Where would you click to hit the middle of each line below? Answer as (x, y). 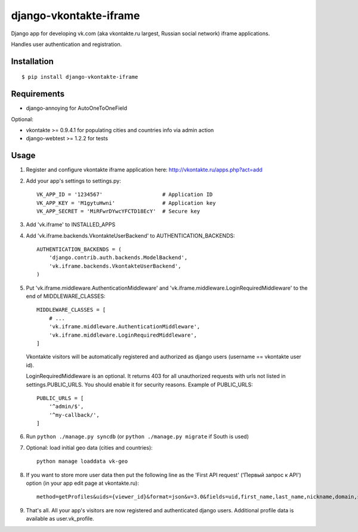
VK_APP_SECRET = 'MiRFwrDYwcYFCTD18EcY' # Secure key (118, 211)
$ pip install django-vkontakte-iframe (80, 77)
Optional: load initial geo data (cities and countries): (89, 447)
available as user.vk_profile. (60, 519)
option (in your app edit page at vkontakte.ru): (83, 483)
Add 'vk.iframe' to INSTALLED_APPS (71, 225)
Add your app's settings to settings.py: (74, 181)
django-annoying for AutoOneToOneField (77, 108)
